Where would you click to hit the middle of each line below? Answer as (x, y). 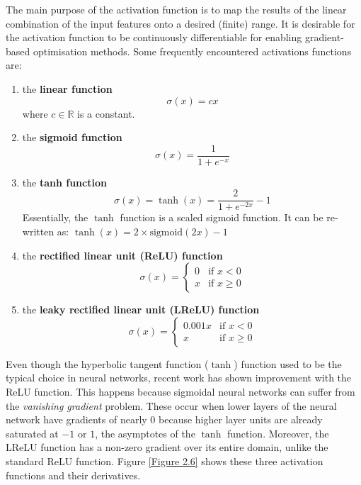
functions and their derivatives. (73, 475)
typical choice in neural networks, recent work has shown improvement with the (179, 378)
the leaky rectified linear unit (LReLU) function (141, 310)
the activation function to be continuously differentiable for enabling (154, 37)
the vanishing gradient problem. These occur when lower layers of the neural (171, 405)
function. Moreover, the (278, 433)
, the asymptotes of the (145, 433)
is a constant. (106, 113)
